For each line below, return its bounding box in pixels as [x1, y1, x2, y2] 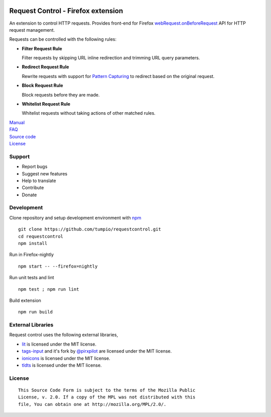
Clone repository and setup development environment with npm [9, 214, 142, 221]
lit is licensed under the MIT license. [22, 341, 96, 347]
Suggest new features [22, 171, 68, 177]
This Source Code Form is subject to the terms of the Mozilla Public [18, 387, 196, 393]
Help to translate [22, 178, 56, 184]
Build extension [9, 297, 41, 303]
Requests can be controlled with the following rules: [9, 36, 117, 42]
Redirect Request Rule [22, 64, 69, 70]
